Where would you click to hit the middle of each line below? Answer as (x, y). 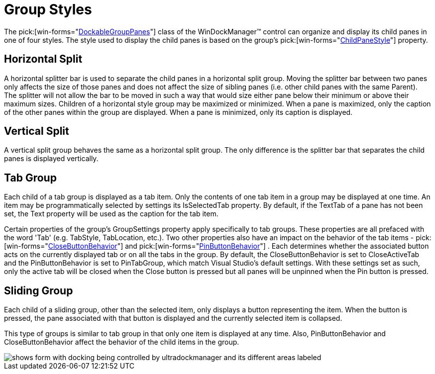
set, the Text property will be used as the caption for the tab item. (111, 214)
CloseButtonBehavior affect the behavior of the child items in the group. (122, 342)
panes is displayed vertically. (51, 159)
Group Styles (48, 9)
